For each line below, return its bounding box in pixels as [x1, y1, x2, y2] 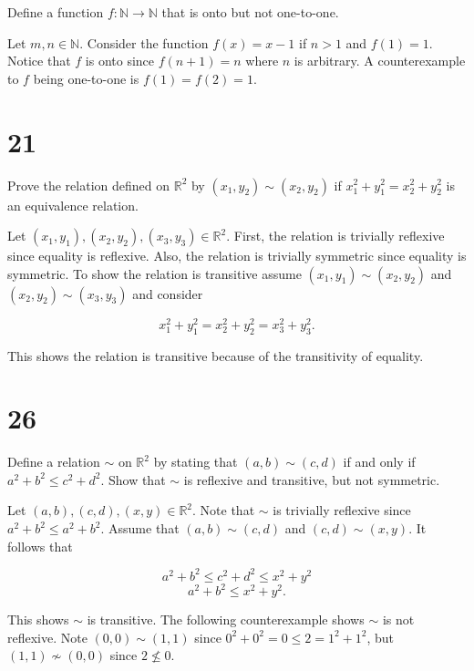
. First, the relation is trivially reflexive [226, 226, 445, 245]
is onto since [85, 51, 155, 70]
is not [382, 610, 415, 629]
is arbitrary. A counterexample [294, 51, 466, 70]
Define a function [7, 3, 104, 21]
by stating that [153, 452, 238, 471]
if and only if [343, 452, 416, 471]
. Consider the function [79, 33, 209, 52]
